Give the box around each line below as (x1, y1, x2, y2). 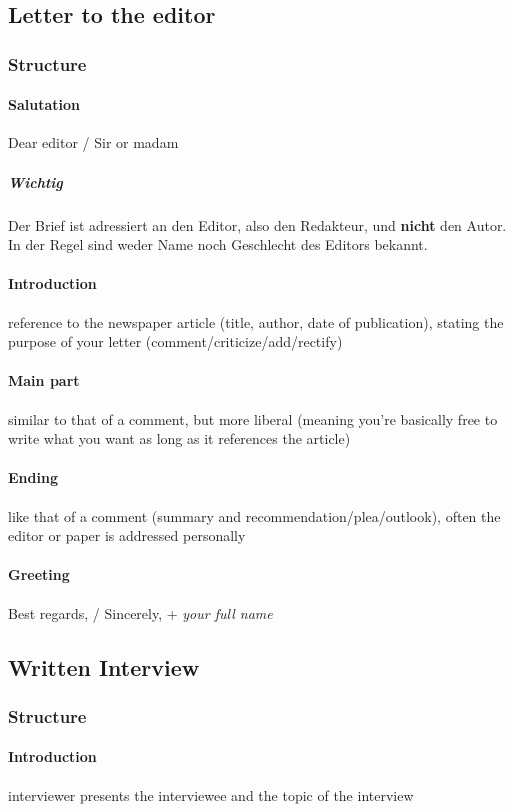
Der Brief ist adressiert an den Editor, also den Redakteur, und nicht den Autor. (8, 214, 507, 235)
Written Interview (8, 651, 200, 682)
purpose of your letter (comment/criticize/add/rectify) (8, 331, 343, 352)
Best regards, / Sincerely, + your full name (8, 602, 273, 623)
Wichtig (8, 171, 63, 192)
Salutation (8, 94, 80, 115)
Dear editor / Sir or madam (8, 132, 179, 153)
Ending (8, 467, 58, 488)
